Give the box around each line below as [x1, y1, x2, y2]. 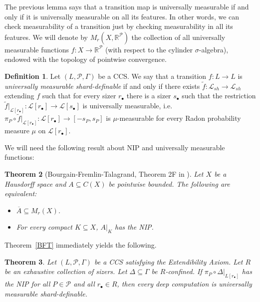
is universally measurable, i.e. [82, 100, 173, 111]
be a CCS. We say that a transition [98, 70, 207, 81]
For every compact [16, 222, 72, 232]
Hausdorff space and [4, 178, 66, 189]
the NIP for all [4, 279, 50, 289]
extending [4, 90, 34, 101]
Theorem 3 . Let [4, 256, 57, 267]
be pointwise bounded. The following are [108, 178, 230, 189]
